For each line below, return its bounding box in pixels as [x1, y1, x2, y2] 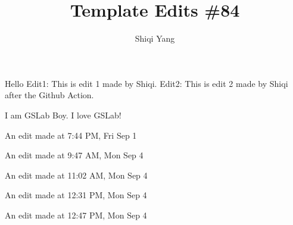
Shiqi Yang [135, 32, 175, 45]
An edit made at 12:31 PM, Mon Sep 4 [5, 189, 147, 201]
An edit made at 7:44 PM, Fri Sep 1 [5, 129, 137, 141]
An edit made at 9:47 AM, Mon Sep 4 [5, 149, 144, 161]
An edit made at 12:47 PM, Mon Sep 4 [5, 208, 147, 221]
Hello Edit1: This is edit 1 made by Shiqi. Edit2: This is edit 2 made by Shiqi [5, 77, 288, 89]
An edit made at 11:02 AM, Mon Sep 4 [5, 168, 148, 181]
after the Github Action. [5, 89, 94, 101]
